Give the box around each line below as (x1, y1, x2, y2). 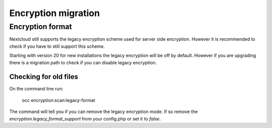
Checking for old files (9, 73, 78, 81)
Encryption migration (9, 8, 100, 19)
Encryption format (9, 22, 73, 31)
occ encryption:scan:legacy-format (22, 97, 95, 103)
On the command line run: (9, 86, 63, 92)
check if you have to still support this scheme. (9, 43, 105, 49)
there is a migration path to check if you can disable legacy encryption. (9, 59, 157, 65)
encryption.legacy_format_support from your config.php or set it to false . (9, 115, 161, 121)
